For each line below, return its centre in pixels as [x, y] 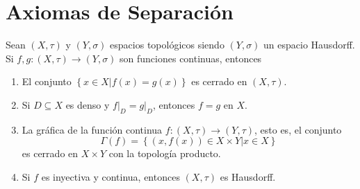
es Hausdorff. [248, 176]
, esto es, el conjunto [298, 129]
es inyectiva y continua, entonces [111, 176]
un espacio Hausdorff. [309, 45]
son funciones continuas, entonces [191, 58]
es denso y [88, 104]
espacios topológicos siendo [167, 45]
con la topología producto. [165, 153]
